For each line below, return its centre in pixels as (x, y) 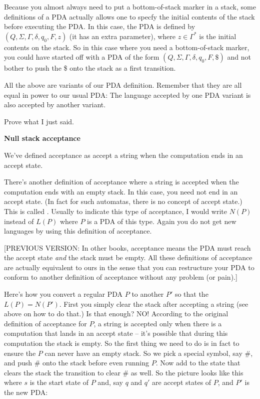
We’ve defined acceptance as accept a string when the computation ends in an (123, 155)
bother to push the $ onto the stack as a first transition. (90, 68)
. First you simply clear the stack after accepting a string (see (154, 304)
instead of (19, 221)
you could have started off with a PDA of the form (82, 57)
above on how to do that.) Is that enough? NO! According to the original (116, 314)
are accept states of (182, 382)
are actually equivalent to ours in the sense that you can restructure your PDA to (129, 267)
